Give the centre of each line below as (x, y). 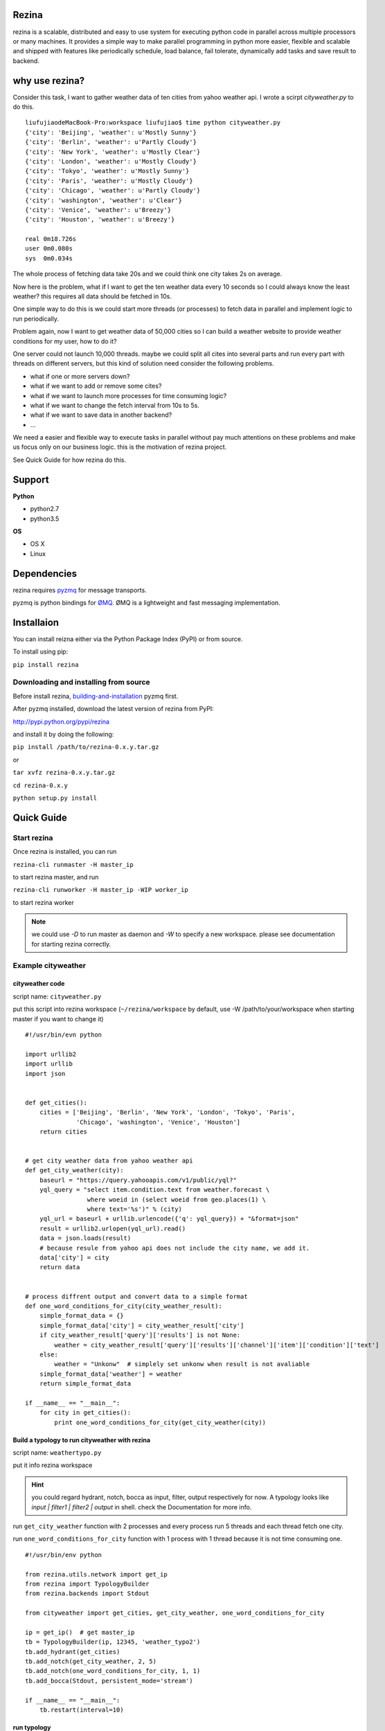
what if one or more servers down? (80, 376)
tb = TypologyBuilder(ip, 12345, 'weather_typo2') (113, 1642)
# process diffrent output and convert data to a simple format (137, 1296)
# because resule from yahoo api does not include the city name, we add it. (174, 1248)
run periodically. (36, 319)
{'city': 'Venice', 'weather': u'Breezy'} (98, 210)
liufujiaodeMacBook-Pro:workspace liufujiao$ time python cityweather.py (153, 123)
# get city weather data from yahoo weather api (109, 1161)
